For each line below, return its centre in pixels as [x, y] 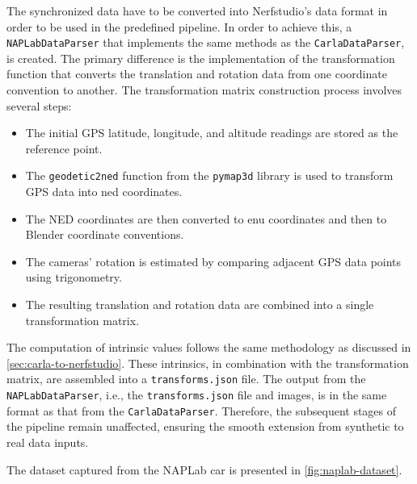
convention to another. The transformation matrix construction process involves [204, 90]
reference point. [64, 148]
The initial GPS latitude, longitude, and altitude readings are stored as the [212, 133]
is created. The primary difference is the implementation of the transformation [201, 58]
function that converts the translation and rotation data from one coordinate [197, 74]
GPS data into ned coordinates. [104, 192]
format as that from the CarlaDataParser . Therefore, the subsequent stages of [202, 410]
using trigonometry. [74, 277]
